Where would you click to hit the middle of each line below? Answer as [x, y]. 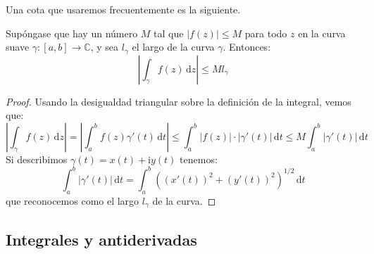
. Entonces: [247, 47]
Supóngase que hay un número [72, 33]
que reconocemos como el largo [73, 200]
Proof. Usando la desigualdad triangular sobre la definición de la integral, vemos [179, 101]
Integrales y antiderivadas [101, 239]
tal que [169, 33]
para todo [266, 33]
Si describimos [37, 159]
